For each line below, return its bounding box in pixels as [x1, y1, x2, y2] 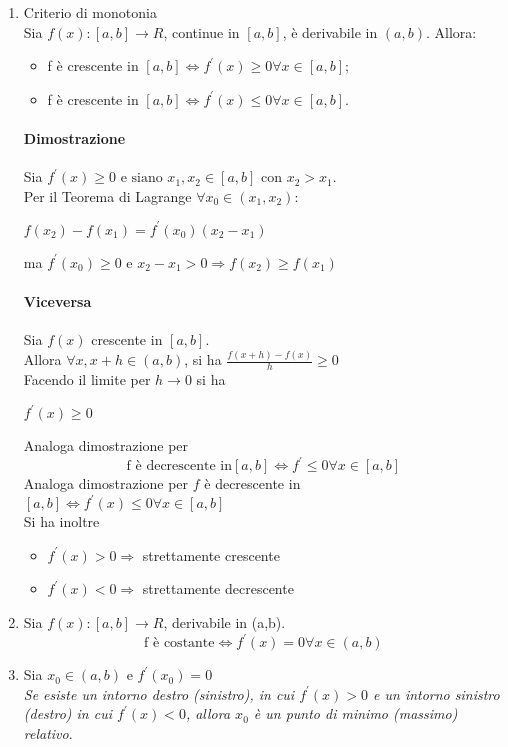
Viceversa [23, 291, 92, 312]
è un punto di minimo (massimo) [253, 703, 458, 724]
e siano [120, 171, 163, 186]
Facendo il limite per [23, 368, 151, 389]
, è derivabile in [282, 21, 378, 42]
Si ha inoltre [23, 511, 100, 532]
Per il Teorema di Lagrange [23, 185, 192, 206]
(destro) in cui [23, 703, 113, 724]
